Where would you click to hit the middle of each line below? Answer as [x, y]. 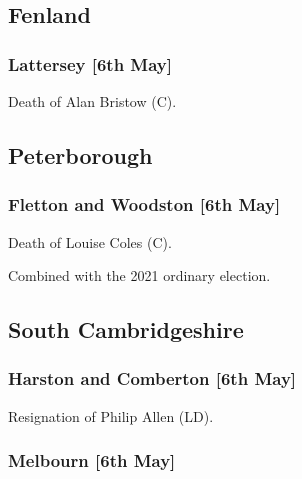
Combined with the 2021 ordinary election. [139, 275]
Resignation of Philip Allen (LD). [111, 415]
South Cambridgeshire [126, 329]
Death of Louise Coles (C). [90, 241]
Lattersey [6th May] [90, 63]
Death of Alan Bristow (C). [92, 101]
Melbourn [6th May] [92, 460]
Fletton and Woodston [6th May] [144, 204]
